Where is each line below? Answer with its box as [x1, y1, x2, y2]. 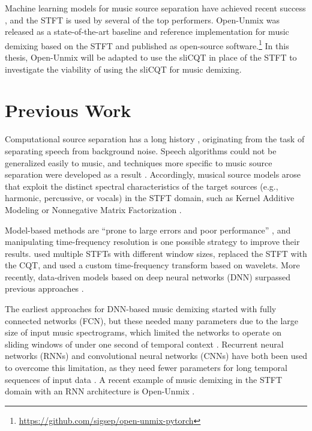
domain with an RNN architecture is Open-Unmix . [5, 385, 195, 397]
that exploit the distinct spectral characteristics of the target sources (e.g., [5, 179, 278, 192]
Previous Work [5, 98, 131, 122]
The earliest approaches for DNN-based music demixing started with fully [5, 303, 277, 315]
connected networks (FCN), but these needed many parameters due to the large [5, 314, 298, 327]
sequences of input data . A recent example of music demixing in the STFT [5, 373, 283, 385]
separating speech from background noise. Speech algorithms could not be [5, 144, 277, 157]
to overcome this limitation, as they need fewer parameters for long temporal [5, 361, 287, 374]
